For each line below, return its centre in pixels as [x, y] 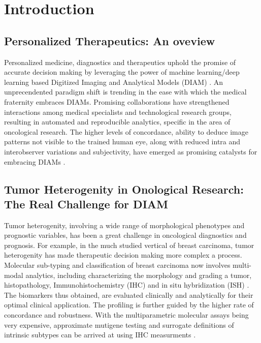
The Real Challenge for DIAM [86, 204]
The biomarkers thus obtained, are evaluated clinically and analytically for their [129, 294]
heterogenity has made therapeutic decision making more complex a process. [123, 255]
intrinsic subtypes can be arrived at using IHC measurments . [100, 335]
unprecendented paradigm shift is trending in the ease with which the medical [125, 92]
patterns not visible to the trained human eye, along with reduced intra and [122, 142]
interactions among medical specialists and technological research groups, [118, 112]
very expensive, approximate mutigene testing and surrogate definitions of [119, 324]
